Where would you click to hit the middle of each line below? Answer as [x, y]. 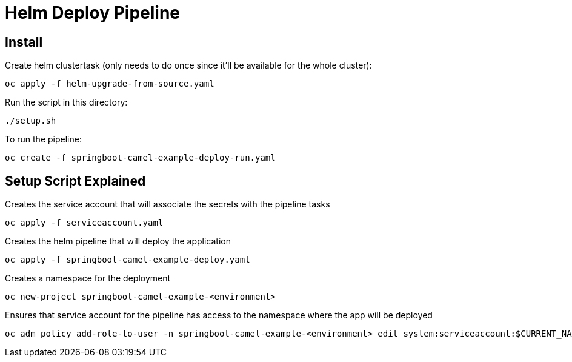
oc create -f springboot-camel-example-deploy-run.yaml [140, 158]
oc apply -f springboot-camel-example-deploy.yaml [128, 260]
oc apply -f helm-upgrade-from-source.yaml [110, 84]
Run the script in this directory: [66, 102]
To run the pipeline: [43, 139]
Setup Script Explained [75, 181]
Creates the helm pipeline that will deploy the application [118, 241]
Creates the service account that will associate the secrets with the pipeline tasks [168, 204]
